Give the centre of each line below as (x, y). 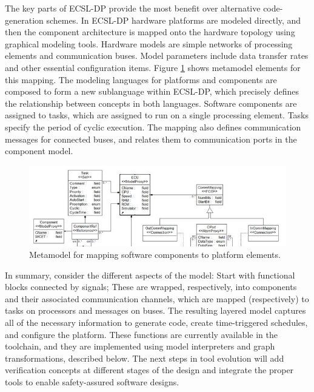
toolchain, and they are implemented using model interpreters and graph (140, 346)
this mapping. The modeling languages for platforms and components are (141, 79)
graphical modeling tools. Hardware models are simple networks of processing (149, 43)
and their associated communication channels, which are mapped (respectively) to (157, 298)
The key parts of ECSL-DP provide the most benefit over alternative (133, 8)
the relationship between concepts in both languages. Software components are (151, 103)
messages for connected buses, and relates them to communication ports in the (151, 139)
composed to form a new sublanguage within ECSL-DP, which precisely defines (152, 91)
